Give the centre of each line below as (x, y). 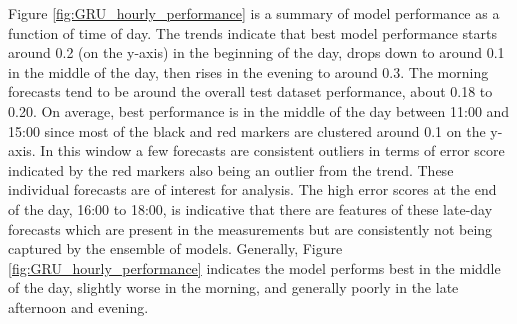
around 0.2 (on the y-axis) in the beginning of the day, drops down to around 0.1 (256, 52)
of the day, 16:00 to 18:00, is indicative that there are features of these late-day (250, 208)
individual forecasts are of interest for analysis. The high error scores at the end (252, 189)
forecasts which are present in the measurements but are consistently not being (250, 228)
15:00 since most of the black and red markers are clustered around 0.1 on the (247, 130)
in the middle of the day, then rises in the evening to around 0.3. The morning (248, 71)
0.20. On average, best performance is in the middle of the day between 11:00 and (259, 110)
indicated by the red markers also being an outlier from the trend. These (231, 169)
